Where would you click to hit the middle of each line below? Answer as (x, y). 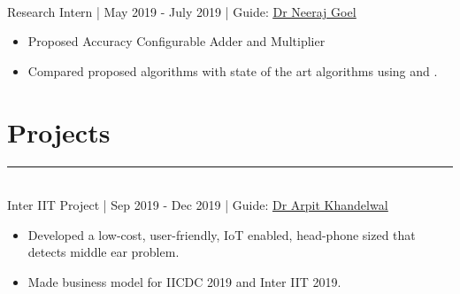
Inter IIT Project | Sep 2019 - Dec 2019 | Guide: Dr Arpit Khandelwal (198, 205)
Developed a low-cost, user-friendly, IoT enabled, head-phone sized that (222, 234)
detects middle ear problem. (103, 252)
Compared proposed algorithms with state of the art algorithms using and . (233, 70)
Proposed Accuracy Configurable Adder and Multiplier (176, 41)
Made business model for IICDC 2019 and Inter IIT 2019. (184, 281)
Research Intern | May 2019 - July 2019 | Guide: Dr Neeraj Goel (182, 11)
